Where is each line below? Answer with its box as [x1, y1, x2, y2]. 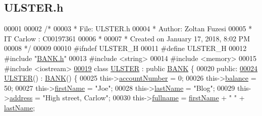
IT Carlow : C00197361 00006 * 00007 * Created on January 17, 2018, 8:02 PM [4, 33, 250, 43]
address [9, 92, 33, 103]
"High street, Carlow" [42, 92, 109, 103]
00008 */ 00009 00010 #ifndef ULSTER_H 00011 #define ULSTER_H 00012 [4, 43, 247, 53]
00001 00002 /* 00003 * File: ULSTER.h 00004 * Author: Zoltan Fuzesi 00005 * [4, 23, 252, 34]
